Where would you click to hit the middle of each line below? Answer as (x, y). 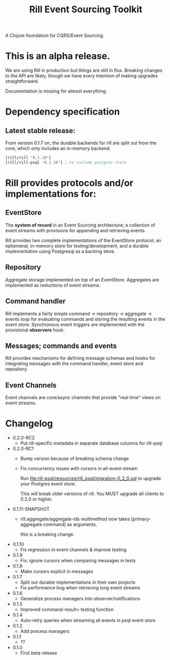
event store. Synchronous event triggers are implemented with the (75, 324)
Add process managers (45, 631)
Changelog (29, 424)
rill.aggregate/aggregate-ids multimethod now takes (75, 519)
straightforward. (22, 81)
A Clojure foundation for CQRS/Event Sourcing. (55, 36)
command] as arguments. (70, 524)
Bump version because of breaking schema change (75, 458)
